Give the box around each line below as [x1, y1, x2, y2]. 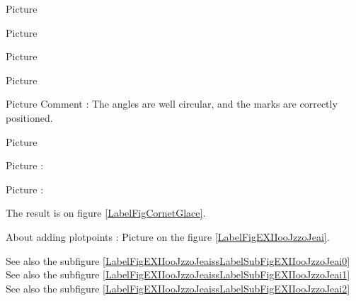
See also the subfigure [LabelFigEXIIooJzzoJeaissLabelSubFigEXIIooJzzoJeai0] [6, 253, 350, 268]
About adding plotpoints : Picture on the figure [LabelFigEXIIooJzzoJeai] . [6, 229, 330, 244]
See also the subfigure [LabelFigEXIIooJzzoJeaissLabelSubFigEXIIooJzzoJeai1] [6, 267, 350, 282]
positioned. [6, 110, 53, 125]
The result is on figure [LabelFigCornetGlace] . [6, 205, 206, 220]
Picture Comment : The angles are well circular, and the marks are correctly [6, 96, 338, 111]
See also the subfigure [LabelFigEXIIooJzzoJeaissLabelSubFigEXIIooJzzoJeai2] [6, 280, 350, 295]
